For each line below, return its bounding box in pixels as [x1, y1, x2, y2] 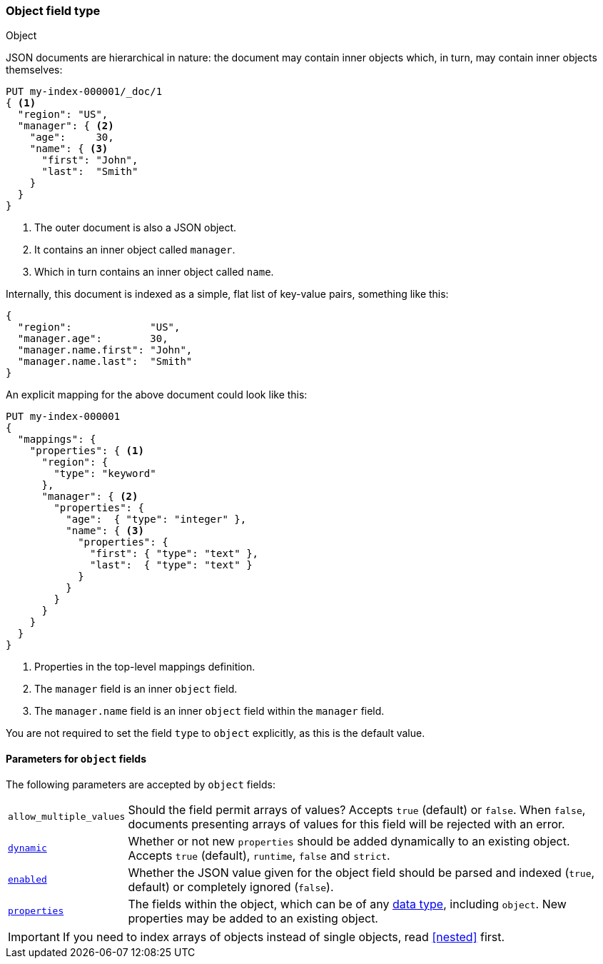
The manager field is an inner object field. [34, 683, 238, 696]
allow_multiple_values [8, 811, 126, 823]
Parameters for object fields [6, 752, 147, 765]
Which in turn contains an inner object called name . [34, 266, 274, 278]
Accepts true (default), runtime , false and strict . [128, 848, 390, 863]
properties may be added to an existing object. [128, 910, 378, 925]
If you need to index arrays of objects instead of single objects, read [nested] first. [62, 929, 505, 944]
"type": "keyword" [54, 468, 156, 480]
